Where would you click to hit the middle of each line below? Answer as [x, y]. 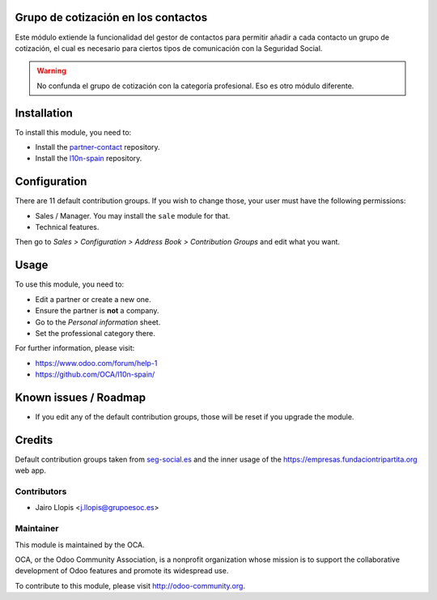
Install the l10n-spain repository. [89, 159]
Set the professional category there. [95, 333]
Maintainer [37, 529]
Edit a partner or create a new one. [93, 299]
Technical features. [67, 228]
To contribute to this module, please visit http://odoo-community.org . [130, 585]
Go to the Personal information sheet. [98, 322]
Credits [34, 440]
